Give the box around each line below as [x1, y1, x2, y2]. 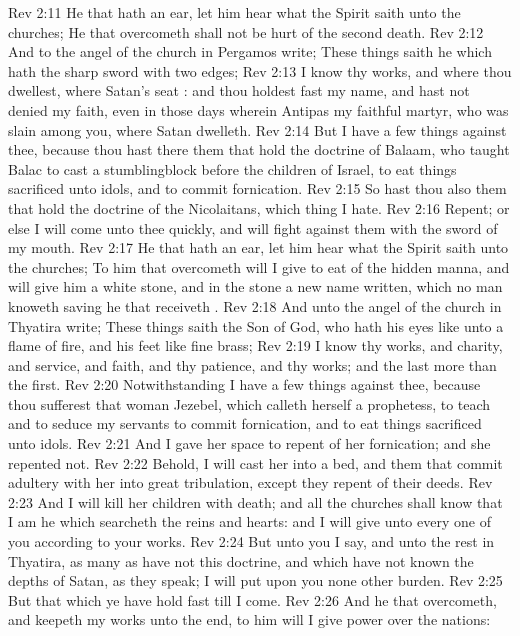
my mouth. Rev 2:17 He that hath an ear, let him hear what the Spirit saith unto [8, 237, 509, 258]
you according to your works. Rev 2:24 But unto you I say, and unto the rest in [8, 531, 495, 552]
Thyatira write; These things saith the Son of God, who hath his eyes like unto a [8, 315, 504, 336]
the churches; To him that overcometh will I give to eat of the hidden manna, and [8, 256, 510, 277]
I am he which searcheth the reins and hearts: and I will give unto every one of [8, 511, 491, 532]
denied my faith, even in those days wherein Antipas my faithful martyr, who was [8, 99, 509, 120]
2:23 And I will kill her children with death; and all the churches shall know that [8, 491, 503, 512]
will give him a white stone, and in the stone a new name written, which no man [8, 276, 503, 297]
